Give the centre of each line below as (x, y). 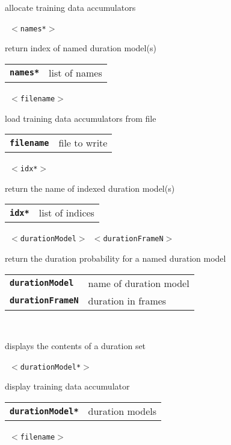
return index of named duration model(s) (81, 48)
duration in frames (127, 300)
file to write (83, 143)
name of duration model (139, 283)
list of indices (66, 213)
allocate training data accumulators (70, 7)
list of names (75, 72)
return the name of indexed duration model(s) (90, 188)
